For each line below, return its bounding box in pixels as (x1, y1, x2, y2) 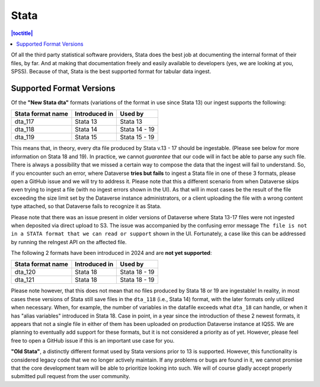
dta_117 (14, 117, 34, 126)
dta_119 (14, 133, 35, 142)
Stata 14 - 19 (120, 125, 155, 133)
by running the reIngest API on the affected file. (11, 238, 127, 245)
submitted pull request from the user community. (11, 373, 130, 380)
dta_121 (14, 276, 35, 284)
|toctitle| (11, 30, 33, 37)
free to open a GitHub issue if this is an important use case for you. (11, 337, 175, 344)
